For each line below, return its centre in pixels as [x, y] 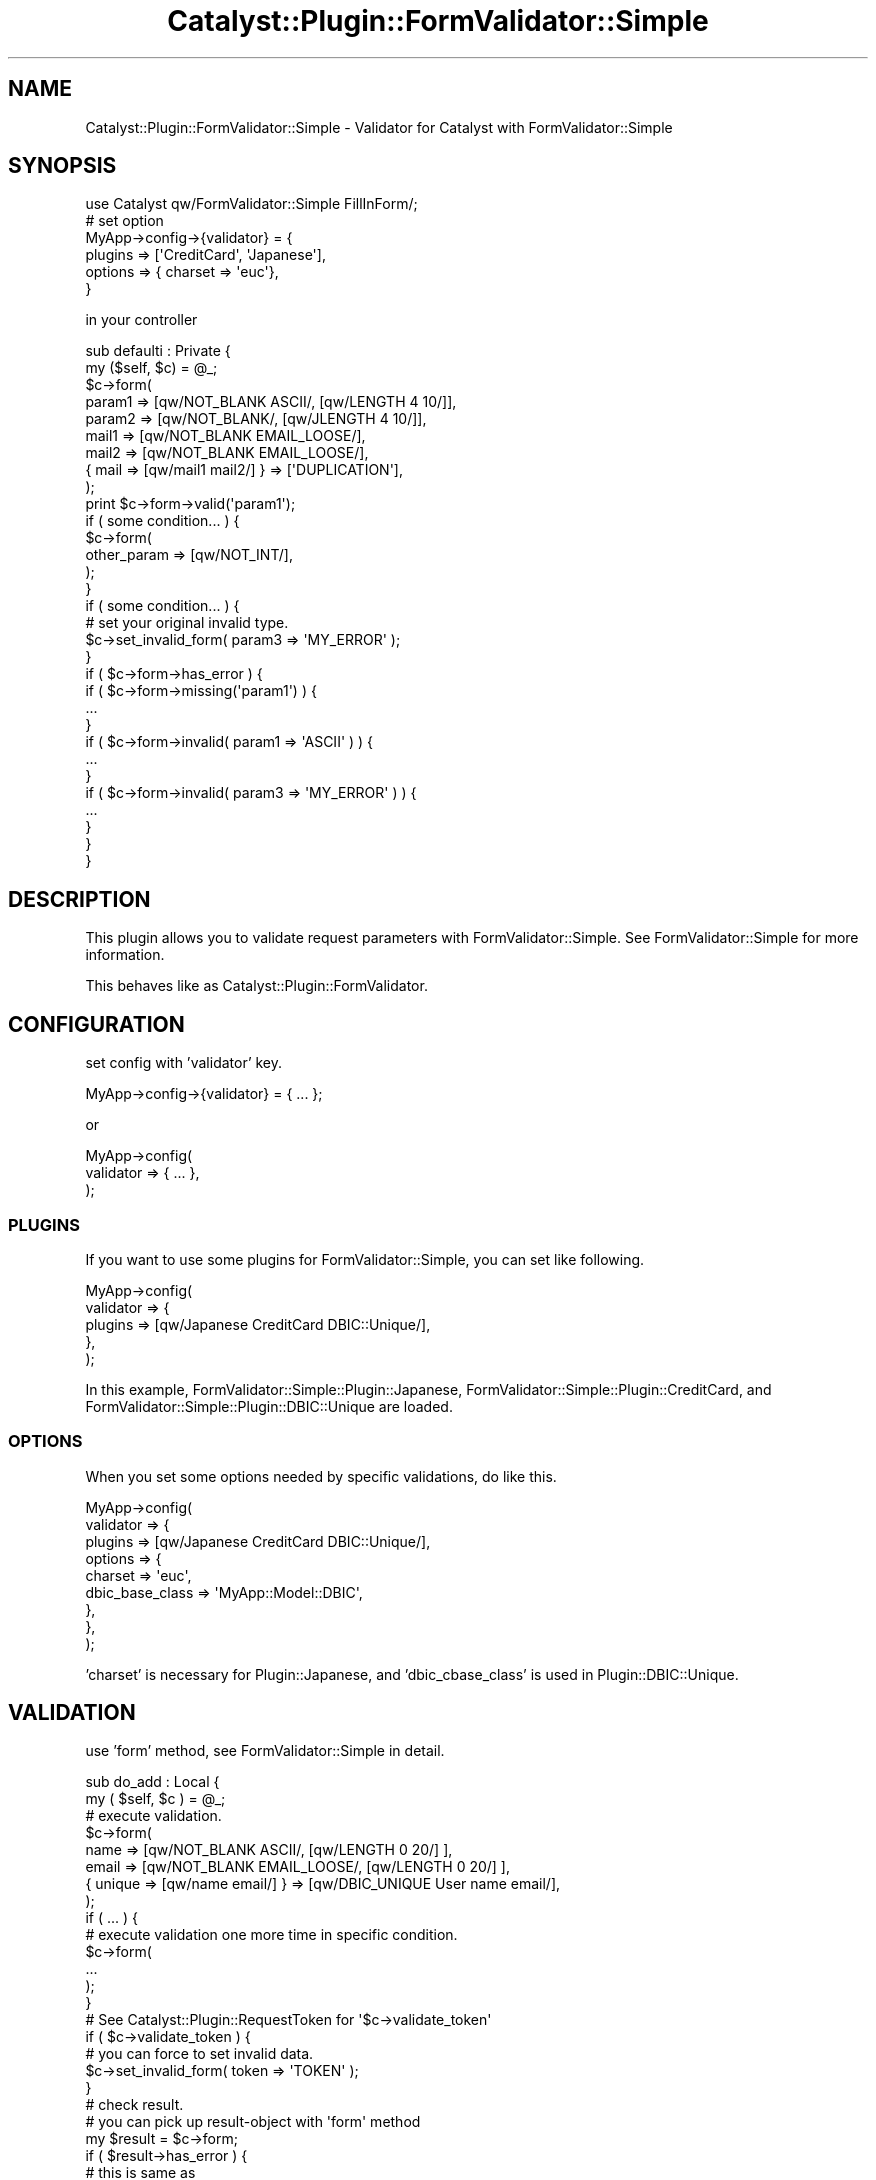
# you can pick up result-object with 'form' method [253, 2122]
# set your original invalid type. [187, 623]
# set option [124, 221]
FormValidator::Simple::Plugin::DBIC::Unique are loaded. [269, 1406]
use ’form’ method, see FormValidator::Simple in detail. [265, 1751]
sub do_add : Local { [152, 1782]
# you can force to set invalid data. [199, 2054]
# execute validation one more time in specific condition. [271, 1935]
